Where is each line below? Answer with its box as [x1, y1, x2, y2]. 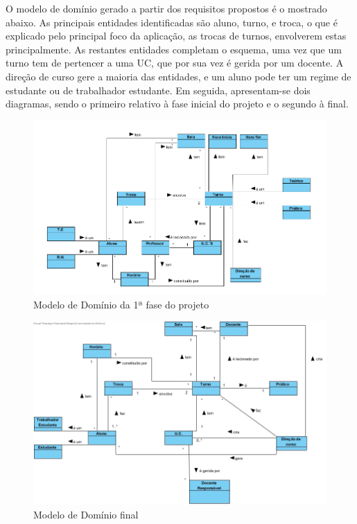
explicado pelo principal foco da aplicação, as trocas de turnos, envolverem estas [6, 28, 347, 43]
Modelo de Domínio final [33, 507, 139, 521]
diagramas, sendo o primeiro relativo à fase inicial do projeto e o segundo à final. [6, 96, 349, 111]
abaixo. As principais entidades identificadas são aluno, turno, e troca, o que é [6, 15, 338, 29]
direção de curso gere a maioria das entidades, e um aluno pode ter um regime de [6, 69, 351, 83]
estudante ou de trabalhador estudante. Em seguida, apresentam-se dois [6, 82, 311, 97]
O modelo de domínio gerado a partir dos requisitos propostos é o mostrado [6, 1, 327, 15]
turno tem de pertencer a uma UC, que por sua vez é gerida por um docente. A [6, 55, 344, 70]
